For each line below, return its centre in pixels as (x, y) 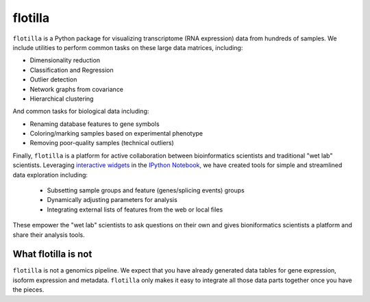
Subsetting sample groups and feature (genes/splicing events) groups (146, 190)
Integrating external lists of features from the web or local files (135, 210)
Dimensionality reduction (65, 60)
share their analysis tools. (49, 235)
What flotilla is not (52, 254)
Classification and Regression (72, 70)
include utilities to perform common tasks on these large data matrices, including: (128, 47)
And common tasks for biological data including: (81, 111)
